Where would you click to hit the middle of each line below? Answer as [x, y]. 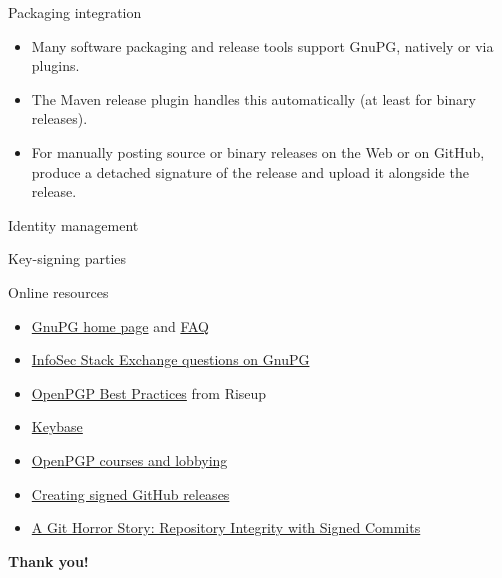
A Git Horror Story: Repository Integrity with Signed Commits [226, 527]
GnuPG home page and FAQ [120, 325]
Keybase [57, 426]
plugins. [55, 65]
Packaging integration [75, 12]
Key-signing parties [67, 258]
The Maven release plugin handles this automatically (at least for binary [253, 98]
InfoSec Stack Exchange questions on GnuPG [170, 359]
